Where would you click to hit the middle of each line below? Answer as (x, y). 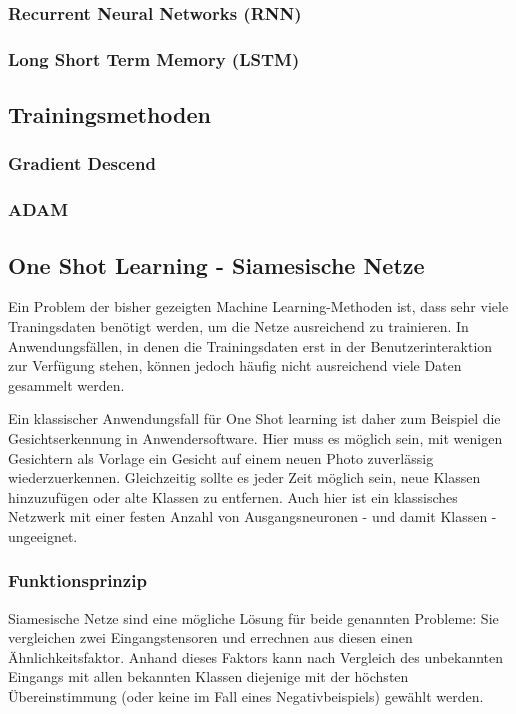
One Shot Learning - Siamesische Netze (216, 264)
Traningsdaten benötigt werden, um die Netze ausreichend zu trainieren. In (238, 325)
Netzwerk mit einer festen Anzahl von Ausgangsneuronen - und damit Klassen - (252, 516)
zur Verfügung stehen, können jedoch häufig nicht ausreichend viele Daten (235, 365)
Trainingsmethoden (109, 114)
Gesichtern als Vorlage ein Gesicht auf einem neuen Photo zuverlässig (221, 457)
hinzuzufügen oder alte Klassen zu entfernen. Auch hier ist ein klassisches (233, 496)
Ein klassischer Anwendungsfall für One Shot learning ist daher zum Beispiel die (254, 418)
